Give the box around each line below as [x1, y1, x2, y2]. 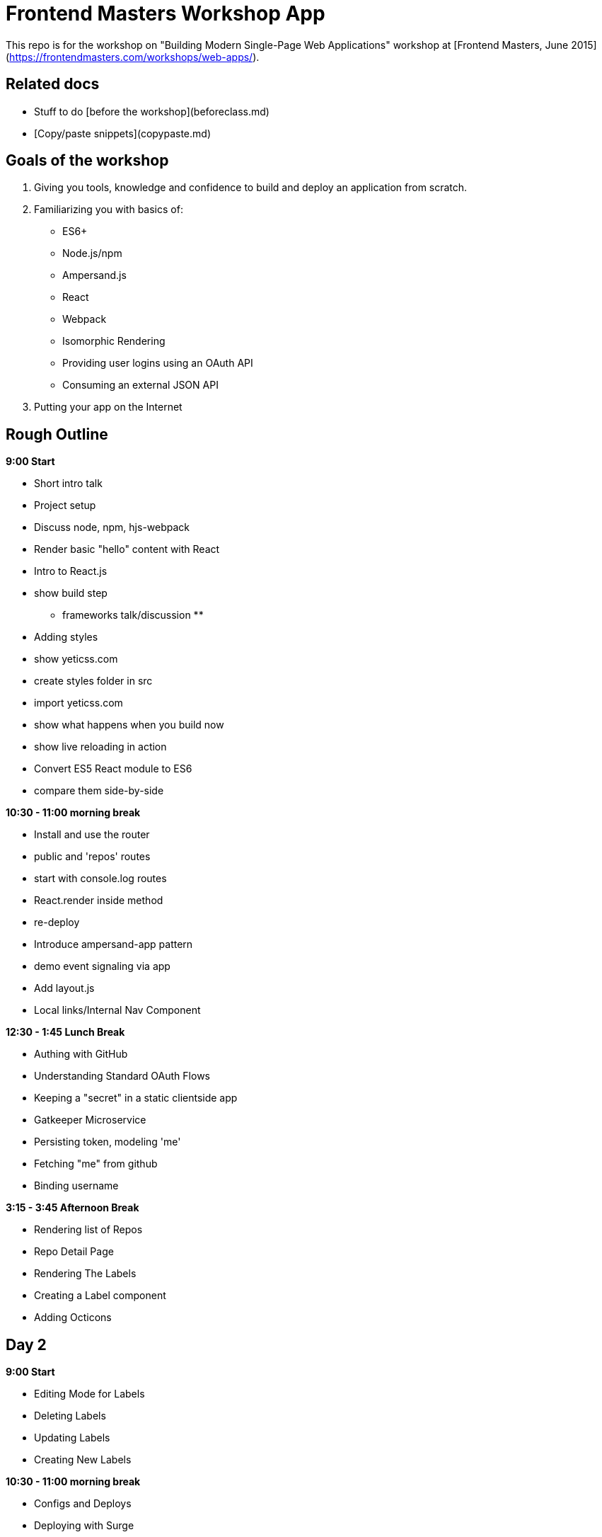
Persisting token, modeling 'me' [34, 1136, 181, 1148]
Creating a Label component [34, 1289, 166, 1302]
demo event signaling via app [34, 960, 170, 973]
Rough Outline [6, 425, 108, 443]
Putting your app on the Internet [34, 401, 183, 413]
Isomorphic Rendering [62, 335, 166, 348]
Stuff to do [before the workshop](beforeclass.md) [34, 105, 270, 118]
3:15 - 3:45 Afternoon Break [6, 1201, 139, 1214]
